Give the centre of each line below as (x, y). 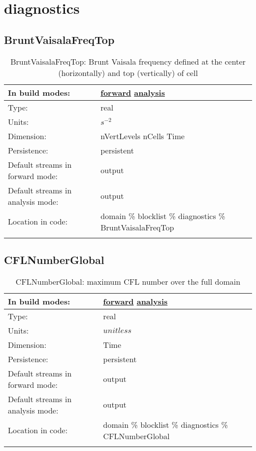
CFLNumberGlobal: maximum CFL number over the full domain (128, 281)
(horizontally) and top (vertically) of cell (128, 73)
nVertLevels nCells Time (143, 136)
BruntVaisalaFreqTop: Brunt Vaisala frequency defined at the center (128, 61)
